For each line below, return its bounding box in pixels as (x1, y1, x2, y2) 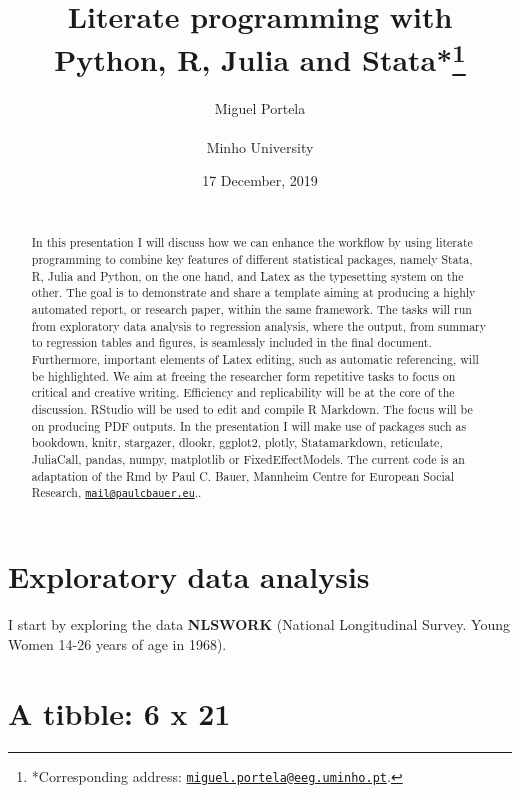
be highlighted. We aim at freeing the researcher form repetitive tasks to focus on (31, 367, 456, 384)
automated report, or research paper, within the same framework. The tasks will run (31, 301, 472, 318)
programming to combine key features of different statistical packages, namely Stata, (31, 251, 473, 268)
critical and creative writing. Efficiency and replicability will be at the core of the (31, 384, 455, 401)
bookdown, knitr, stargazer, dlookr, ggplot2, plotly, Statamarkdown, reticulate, (31, 434, 443, 451)
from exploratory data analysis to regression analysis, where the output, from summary (31, 317, 487, 334)
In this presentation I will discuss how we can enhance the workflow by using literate (31, 234, 473, 251)
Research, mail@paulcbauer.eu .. (31, 484, 202, 501)
